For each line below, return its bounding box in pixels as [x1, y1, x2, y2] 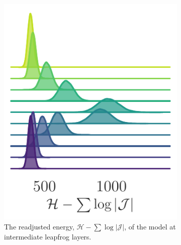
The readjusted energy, [4, 221, 74, 231]
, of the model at [124, 221, 176, 231]
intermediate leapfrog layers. [4, 231, 92, 241]
